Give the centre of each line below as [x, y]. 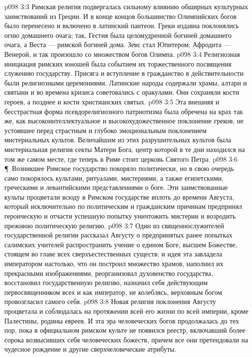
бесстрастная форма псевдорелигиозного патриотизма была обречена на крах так [124, 111]
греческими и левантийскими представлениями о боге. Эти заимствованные [116, 187]
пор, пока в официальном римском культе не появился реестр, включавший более [125, 330]
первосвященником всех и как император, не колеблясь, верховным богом [113, 292]
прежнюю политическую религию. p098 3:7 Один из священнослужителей [114, 225]
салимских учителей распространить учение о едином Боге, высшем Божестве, [121, 244]
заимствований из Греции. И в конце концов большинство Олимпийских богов [121, 16]
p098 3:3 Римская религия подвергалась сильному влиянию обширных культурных [126, 6]
